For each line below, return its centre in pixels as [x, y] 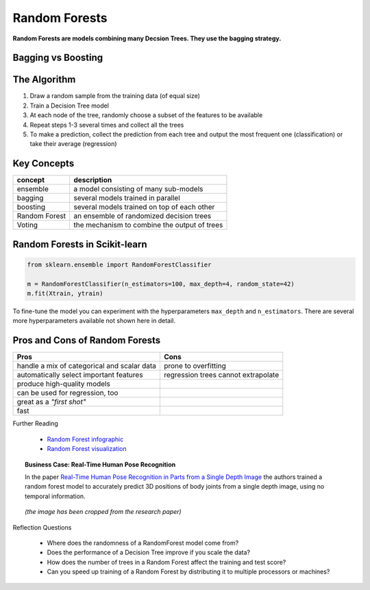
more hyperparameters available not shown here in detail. [94, 321]
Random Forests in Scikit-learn [80, 244]
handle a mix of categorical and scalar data [87, 366]
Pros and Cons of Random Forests [87, 340]
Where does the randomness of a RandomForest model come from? [143, 543]
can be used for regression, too [67, 393]
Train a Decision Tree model [70, 106]
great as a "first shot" [51, 402]
